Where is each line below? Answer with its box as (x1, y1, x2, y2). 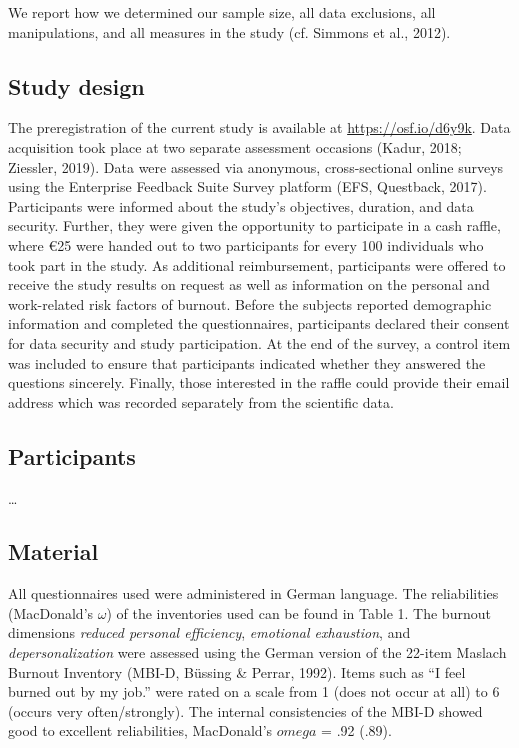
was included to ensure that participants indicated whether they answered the (8, 352, 486, 373)
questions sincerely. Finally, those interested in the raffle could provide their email (8, 372, 510, 393)
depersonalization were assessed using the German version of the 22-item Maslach (8, 642, 507, 663)
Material (8, 536, 99, 567)
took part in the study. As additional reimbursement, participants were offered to (8, 254, 506, 275)
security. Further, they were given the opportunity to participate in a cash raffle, (8, 215, 501, 236)
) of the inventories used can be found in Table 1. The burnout (106, 602, 491, 623)
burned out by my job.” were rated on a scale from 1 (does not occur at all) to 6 (8, 681, 500, 702)
